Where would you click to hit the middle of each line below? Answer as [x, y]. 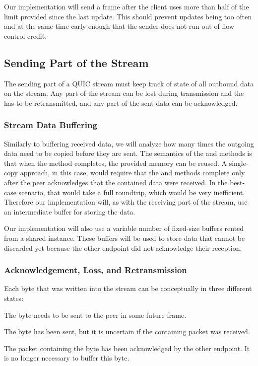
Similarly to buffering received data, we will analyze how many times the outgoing [129, 143]
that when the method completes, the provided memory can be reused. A [116, 163]
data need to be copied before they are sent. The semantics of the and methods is [128, 153]
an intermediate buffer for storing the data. [70, 211]
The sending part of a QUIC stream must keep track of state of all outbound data [129, 83]
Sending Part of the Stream [76, 62]
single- [239, 163]
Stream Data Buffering [51, 125]
